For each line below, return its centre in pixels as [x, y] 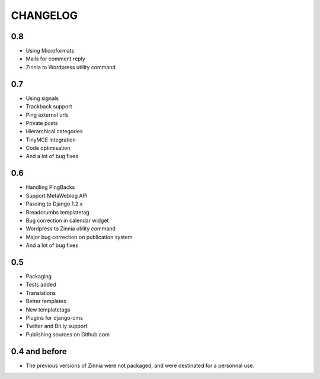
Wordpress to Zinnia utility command [71, 229]
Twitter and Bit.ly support [57, 326]
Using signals [42, 98]
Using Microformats [50, 51]
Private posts [42, 123]
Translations [41, 293]
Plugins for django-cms [54, 317]
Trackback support [49, 107]
